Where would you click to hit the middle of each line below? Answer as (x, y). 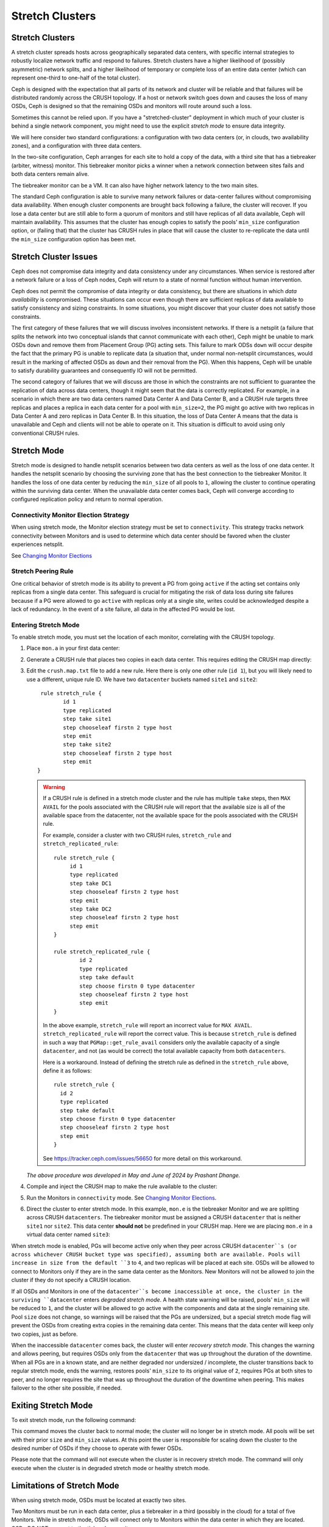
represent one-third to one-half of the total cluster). (76, 78)
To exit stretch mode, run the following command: (74, 1419)
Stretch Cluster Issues (55, 257)
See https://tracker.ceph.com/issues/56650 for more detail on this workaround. (143, 1158)
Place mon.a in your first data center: (73, 648)
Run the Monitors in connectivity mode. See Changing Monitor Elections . (122, 1198)
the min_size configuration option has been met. (74, 239)
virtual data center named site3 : (69, 1234)
